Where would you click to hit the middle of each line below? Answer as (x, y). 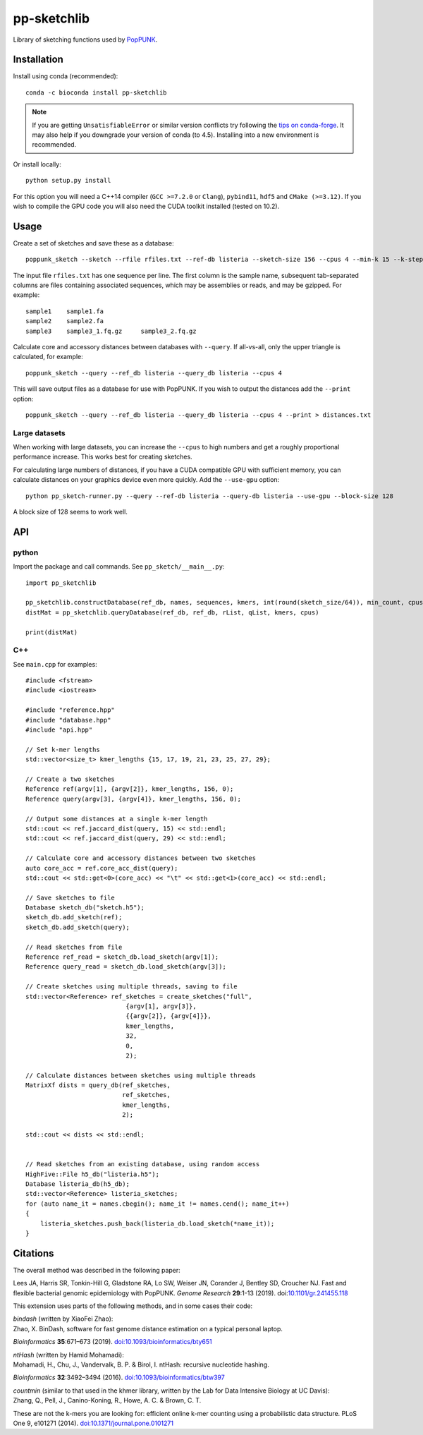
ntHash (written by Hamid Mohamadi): (69, 1355)
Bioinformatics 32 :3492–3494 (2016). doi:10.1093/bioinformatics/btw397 (119, 1378)
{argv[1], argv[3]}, (161, 1006)
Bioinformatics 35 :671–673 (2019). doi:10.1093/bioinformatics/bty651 (112, 1342)
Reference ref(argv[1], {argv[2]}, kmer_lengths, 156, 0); (130, 789)
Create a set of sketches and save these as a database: (93, 243)
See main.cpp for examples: (55, 664)
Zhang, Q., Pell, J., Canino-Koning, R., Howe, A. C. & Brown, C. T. (107, 1400)
